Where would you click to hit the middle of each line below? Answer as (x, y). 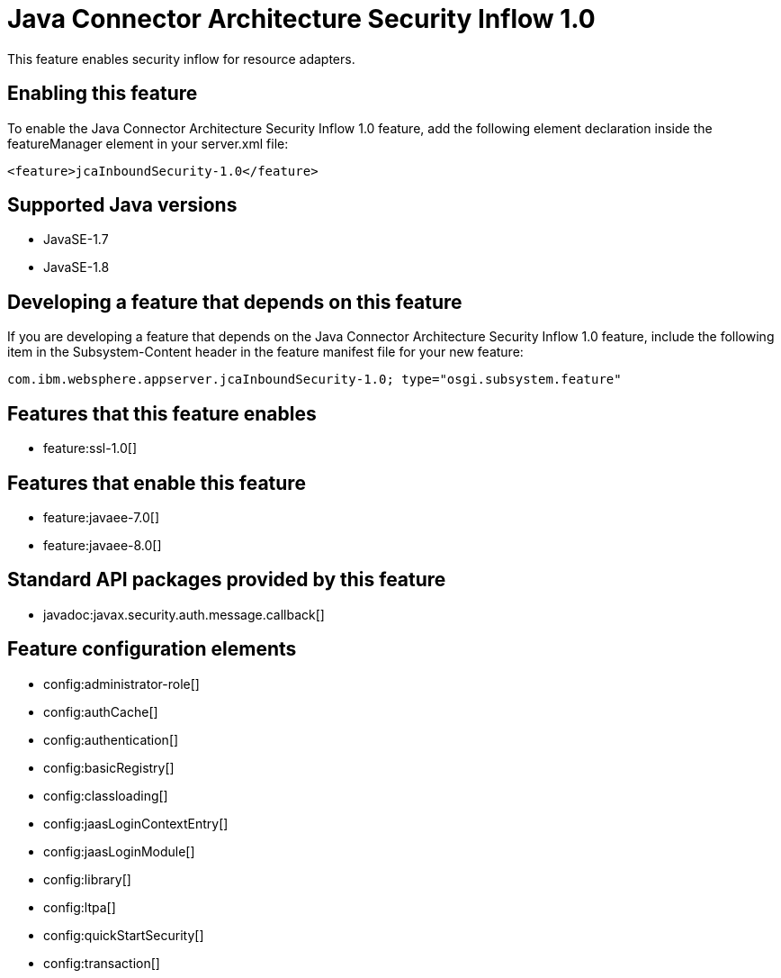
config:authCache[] (101, 711)
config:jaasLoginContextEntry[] (136, 823)
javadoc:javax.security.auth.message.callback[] (184, 614)
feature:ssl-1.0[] (90, 448)
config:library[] (87, 879)
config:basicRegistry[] (109, 767)
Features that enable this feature (157, 483)
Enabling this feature (103, 94)
